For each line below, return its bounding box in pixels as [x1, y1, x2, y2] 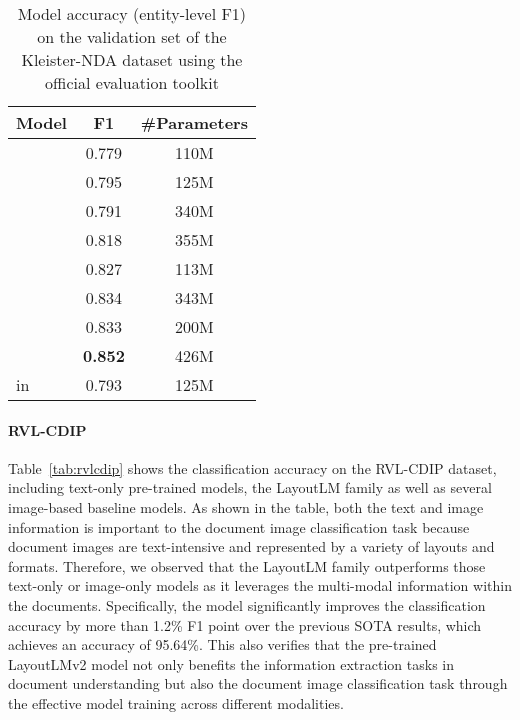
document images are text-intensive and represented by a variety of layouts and [8, 536, 495, 557]
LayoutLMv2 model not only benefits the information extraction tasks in [8, 653, 455, 674]
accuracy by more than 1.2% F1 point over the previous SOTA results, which [8, 614, 482, 635]
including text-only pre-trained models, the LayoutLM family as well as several [8, 477, 492, 498]
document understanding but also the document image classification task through [8, 673, 508, 694]
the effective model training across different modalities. [8, 692, 344, 713]
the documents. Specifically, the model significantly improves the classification [8, 594, 486, 615]
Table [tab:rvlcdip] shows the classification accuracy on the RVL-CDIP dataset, [8, 457, 497, 478]
